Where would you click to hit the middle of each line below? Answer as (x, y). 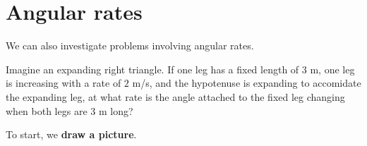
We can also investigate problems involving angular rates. (130, 45)
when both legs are (47, 110)
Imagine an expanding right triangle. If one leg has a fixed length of (152, 69)
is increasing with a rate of (64, 83)
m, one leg (332, 69)
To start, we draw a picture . (71, 134)
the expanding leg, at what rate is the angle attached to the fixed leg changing (175, 96)
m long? (116, 110)
